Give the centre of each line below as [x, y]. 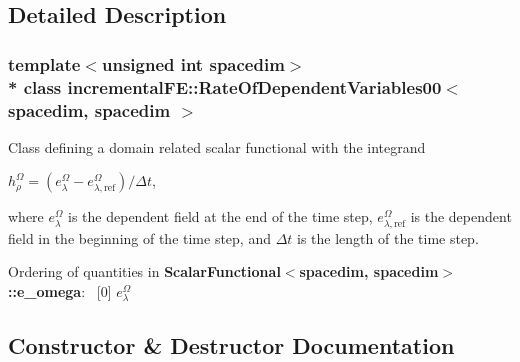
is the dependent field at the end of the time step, [220, 216]
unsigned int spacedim [193, 63]
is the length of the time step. [388, 237]
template [44, 63]
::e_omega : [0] [60, 290]
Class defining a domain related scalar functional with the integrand [217, 146]
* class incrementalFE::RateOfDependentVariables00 [225, 86]
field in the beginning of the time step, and [139, 237]
